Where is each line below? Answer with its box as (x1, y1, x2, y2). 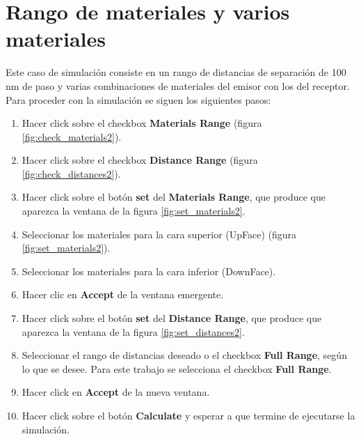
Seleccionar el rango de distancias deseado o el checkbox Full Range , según (22, 348, 347, 362)
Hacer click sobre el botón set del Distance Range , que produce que (22, 311, 322, 325)
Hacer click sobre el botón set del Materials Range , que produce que (22, 190, 326, 204)
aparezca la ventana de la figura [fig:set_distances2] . (22, 324, 245, 339)
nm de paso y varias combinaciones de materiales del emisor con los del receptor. (6, 78, 350, 93)
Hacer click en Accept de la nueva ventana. (22, 385, 210, 399)
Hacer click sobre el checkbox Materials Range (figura (22, 116, 262, 130)
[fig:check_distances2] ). (22, 166, 121, 180)
